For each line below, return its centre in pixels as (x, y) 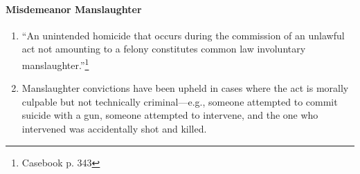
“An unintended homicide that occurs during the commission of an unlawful (183, 35)
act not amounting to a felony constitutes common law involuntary (164, 49)
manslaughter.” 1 (55, 64)
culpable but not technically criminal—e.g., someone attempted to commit (180, 101)
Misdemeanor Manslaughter (74, 9)
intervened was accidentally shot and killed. (114, 129)
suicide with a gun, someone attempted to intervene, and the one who (170, 115)
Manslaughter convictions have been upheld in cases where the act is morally (185, 88)
